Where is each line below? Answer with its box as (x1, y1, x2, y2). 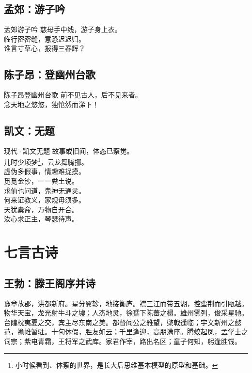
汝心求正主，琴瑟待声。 (4, 214, 79, 224)
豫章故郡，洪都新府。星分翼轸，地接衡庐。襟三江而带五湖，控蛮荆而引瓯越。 (4, 298, 248, 308)
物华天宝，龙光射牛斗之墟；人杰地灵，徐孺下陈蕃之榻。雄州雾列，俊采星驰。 (4, 308, 248, 318)
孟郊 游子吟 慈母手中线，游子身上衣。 (4, 24, 122, 34)
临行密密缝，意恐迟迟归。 (4, 33, 85, 44)
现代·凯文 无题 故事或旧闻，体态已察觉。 (4, 145, 134, 155)
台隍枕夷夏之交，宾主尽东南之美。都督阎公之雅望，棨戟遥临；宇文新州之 (4, 317, 235, 327)
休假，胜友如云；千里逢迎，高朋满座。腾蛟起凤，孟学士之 (64, 326, 248, 337)
